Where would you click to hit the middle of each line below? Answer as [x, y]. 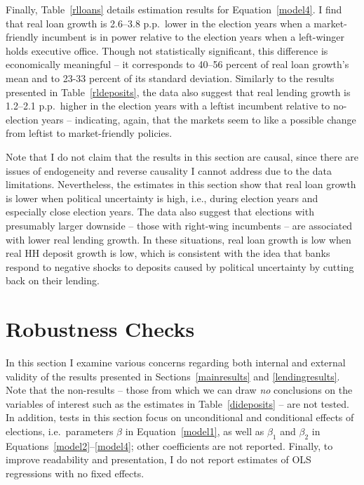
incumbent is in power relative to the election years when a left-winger [193, 37]
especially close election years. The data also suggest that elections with [160, 212]
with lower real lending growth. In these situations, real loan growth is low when [178, 239]
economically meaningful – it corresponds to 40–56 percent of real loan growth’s [177, 64]
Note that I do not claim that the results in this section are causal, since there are [182, 156]
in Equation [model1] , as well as [195, 431]
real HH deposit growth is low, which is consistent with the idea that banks [168, 253]
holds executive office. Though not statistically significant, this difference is [167, 50]
